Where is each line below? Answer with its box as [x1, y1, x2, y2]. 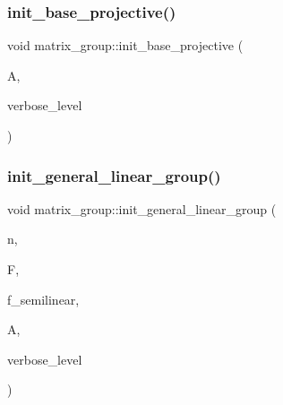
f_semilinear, [7, 289, 80, 308]
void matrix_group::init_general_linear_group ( [7, 199, 277, 218]
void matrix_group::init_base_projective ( [7, 36, 244, 55]
